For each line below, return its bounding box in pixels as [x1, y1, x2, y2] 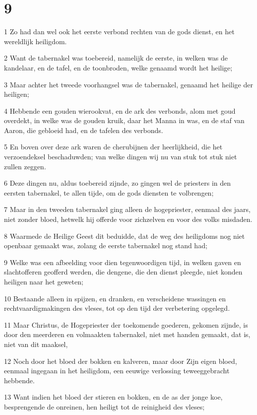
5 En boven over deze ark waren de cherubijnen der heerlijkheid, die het [4, 141, 223, 152]
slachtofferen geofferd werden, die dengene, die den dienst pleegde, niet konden [4, 267, 243, 277]
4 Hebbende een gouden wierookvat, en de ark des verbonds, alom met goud [4, 105, 236, 116]
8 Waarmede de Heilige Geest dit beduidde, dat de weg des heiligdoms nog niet [4, 230, 245, 241]
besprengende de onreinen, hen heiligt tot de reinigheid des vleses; [4, 401, 205, 412]
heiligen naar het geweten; [4, 277, 83, 286]
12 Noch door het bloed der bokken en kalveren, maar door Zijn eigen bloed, [4, 355, 237, 366]
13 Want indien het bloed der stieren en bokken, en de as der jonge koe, [4, 392, 223, 402]
